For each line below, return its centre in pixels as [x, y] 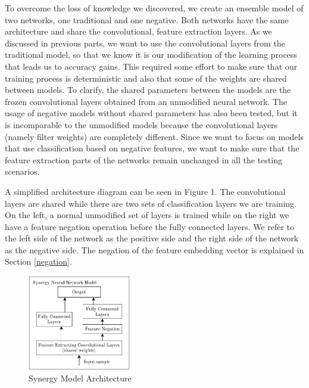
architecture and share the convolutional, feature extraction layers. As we [138, 31]
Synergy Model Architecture [80, 378]
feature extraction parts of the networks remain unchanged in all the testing [143, 159]
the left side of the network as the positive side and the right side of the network [152, 238]
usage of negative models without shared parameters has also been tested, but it [151, 113]
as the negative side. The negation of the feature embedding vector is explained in [154, 249]
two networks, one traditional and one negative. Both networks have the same [147, 19]
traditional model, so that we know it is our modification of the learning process [151, 55]
